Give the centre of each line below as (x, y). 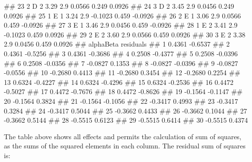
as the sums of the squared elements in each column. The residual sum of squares (125, 146)
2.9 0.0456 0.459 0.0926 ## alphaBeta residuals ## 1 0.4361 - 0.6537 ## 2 (117, 44)
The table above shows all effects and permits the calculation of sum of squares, (123, 136)
